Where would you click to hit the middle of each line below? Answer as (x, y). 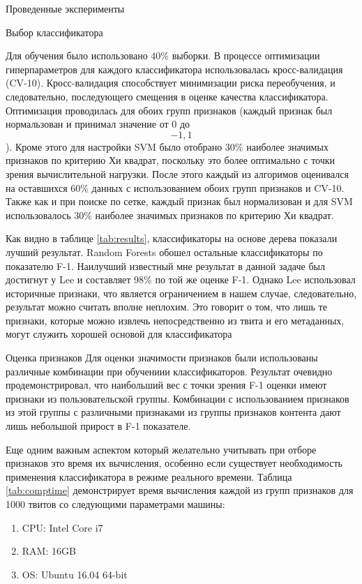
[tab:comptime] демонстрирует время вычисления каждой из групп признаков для (180, 490)
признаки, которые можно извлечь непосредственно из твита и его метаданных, (175, 320)
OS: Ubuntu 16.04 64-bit (75, 574)
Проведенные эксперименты (65, 8)
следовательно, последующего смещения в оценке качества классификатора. (167, 96)
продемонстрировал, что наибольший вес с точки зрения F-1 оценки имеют (166, 385)
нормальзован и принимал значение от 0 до (98, 124)
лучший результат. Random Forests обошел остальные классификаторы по (164, 252)
